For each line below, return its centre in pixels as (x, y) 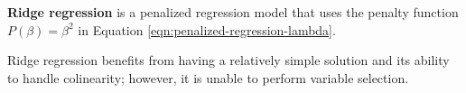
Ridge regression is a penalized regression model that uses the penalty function (233, 12)
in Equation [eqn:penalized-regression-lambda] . (207, 29)
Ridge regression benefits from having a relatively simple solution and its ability (228, 60)
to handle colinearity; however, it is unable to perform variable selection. (208, 77)
